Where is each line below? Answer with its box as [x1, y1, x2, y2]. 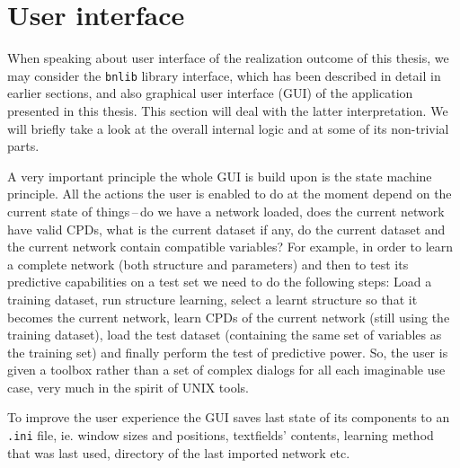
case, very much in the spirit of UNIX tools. [7, 377, 250, 396]
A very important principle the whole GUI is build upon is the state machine [7, 166, 432, 185]
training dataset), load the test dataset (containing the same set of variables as [7, 325, 442, 344]
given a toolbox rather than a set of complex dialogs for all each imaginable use [7, 360, 446, 379]
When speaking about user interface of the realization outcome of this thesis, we [7, 49, 449, 67]
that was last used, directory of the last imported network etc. [7, 443, 350, 462]
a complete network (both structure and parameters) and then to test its [7, 254, 409, 273]
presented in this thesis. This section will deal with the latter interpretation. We [7, 101, 448, 119]
